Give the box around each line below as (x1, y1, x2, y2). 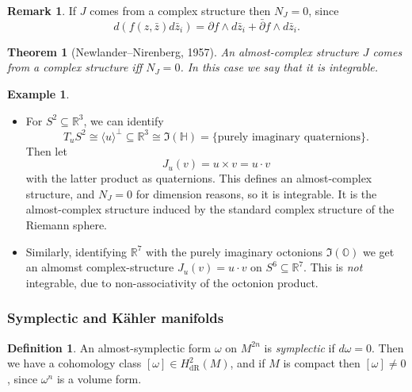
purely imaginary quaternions (217, 131, 360, 143)
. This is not (303, 259, 363, 275)
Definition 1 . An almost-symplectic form (7, 339, 212, 355)
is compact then (283, 355, 360, 371)
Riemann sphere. (25, 217, 107, 233)
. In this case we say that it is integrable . (180, 59, 379, 75)
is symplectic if (264, 339, 335, 355)
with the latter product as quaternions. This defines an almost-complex (25, 170, 372, 186)
